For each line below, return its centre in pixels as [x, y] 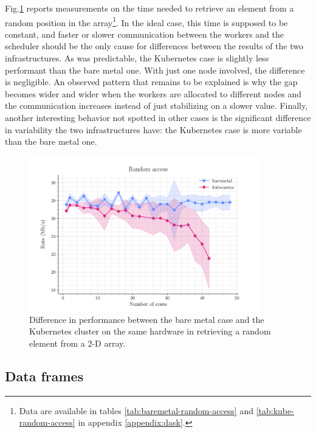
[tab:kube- [275, 410]
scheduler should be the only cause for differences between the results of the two [154, 46]
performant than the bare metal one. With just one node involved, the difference [155, 70]
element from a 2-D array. [77, 343]
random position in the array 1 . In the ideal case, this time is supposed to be [146, 21]
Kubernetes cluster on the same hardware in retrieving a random [150, 331]
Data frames [44, 376]
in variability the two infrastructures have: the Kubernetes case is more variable [153, 129]
